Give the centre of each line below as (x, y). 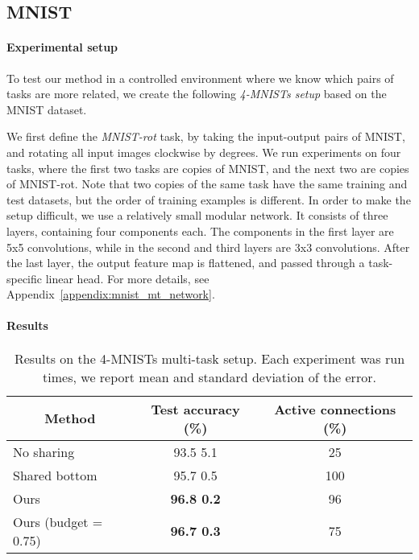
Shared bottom (55, 475)
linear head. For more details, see (127, 278)
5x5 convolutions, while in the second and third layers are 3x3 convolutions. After (208, 247)
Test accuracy (195, 409)
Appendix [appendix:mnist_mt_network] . (111, 294)
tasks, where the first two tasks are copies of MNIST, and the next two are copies (208, 168)
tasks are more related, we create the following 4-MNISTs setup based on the (197, 94)
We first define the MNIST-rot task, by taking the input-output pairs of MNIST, (206, 136)
